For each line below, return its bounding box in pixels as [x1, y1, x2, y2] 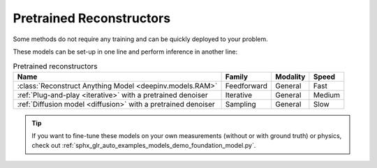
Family [225, 72, 248, 82]
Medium [313, 90, 341, 100]
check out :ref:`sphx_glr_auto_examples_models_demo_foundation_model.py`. [31, 142, 256, 150]
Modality [275, 72, 306, 82]
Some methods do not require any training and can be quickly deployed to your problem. [13, 35, 268, 43]
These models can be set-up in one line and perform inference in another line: [13, 47, 238, 56]
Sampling [225, 99, 256, 109]
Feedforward [225, 81, 268, 91]
